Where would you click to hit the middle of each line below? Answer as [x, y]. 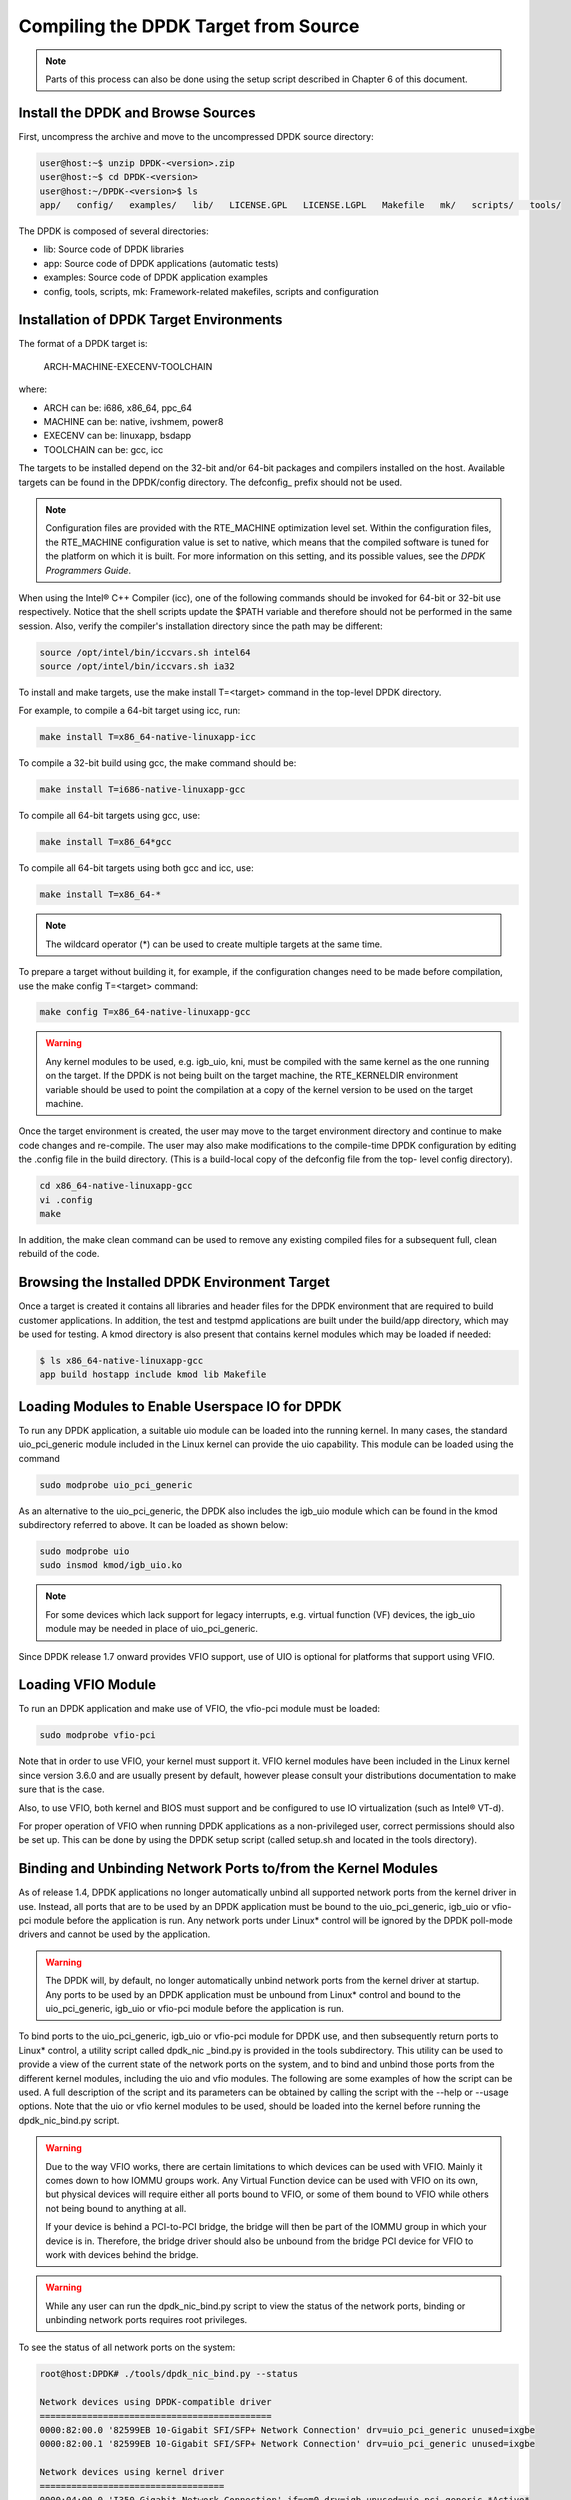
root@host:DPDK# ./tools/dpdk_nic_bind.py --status [169, 2374]
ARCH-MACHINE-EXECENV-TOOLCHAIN [128, 366]
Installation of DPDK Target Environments [150, 320]
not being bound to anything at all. [116, 2208]
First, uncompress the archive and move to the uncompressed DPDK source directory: [196, 136]
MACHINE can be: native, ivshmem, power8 [133, 422]
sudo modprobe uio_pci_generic [116, 1484]
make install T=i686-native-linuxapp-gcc [142, 789]
